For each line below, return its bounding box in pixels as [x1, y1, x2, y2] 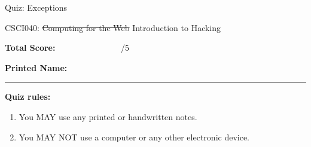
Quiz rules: [5, 90, 51, 103]
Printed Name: [5, 61, 68, 73]
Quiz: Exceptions [5, 1, 68, 13]
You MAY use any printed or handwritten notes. [19, 110, 197, 122]
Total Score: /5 [5, 41, 130, 54]
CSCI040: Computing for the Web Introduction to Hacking [5, 21, 221, 33]
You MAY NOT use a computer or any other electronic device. [19, 130, 250, 143]
